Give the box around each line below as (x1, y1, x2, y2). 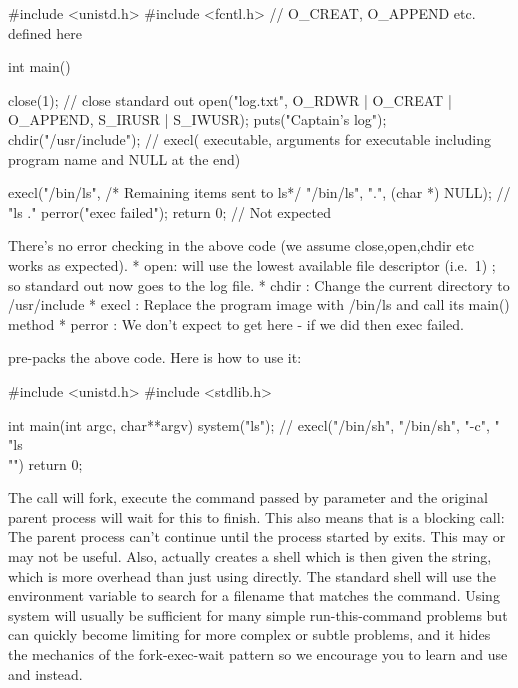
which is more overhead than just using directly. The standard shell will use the (8, 565, 496, 586)
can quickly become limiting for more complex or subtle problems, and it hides (8, 624, 491, 645)
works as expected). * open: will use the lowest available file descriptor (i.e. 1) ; (8, 254, 496, 275)
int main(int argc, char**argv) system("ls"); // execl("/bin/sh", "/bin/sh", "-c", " (8, 414, 500, 435)
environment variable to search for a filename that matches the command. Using (8, 585, 500, 606)
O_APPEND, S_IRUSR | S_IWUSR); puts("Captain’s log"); (8, 109, 387, 130)
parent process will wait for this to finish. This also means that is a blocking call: (8, 506, 505, 527)
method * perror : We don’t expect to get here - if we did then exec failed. (8, 313, 464, 334)
